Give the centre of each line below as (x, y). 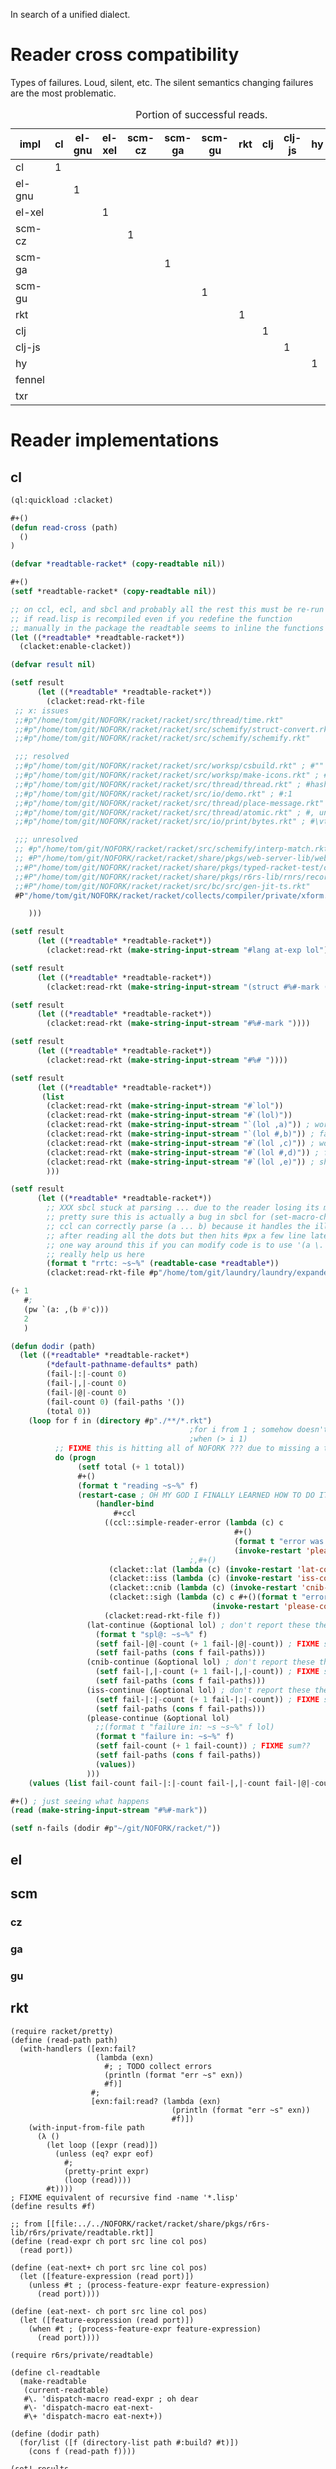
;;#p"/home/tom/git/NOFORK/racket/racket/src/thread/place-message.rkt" (169, 803)
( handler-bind (125, 1504)
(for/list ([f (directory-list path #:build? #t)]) (129, 2442)
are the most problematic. (63, 93)
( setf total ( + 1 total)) (131, 1467)
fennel (30, 379)
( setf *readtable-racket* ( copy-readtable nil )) (113, 592)
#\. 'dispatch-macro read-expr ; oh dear (111, 2399)
